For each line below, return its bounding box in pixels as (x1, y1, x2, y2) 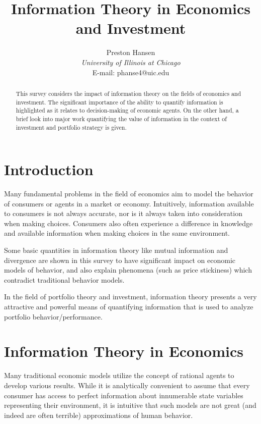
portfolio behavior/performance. (4, 311, 103, 322)
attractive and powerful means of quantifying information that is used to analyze (4, 301, 253, 312)
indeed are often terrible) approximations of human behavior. (4, 409, 193, 420)
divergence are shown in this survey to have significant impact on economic (4, 254, 236, 265)
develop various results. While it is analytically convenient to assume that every (4, 380, 250, 390)
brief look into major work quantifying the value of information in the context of (16, 114, 227, 123)
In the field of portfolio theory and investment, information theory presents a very (4, 291, 257, 302)
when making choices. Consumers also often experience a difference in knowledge (4, 218, 253, 228)
